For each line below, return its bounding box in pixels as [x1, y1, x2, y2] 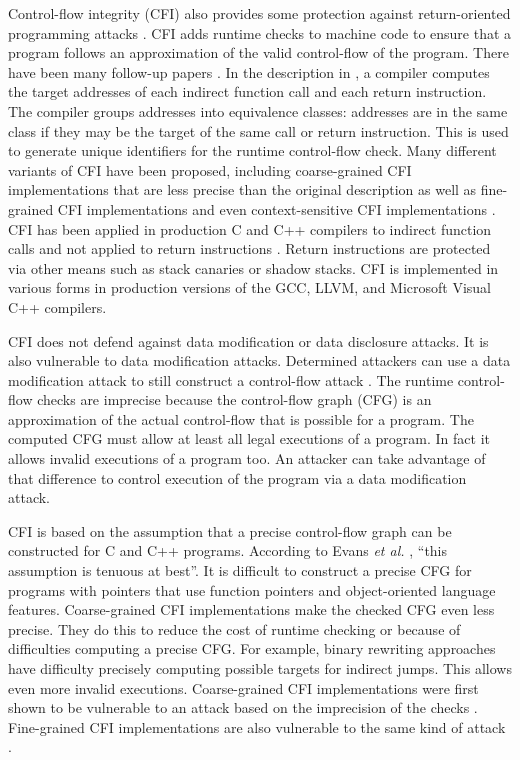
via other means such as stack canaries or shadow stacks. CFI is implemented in [8, 257, 499, 278]
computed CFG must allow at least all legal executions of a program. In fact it [8, 428, 491, 449]
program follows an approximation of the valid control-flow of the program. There [8, 42, 509, 63]
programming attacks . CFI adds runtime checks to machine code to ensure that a [8, 22, 512, 43]
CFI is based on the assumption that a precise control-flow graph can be [8, 520, 452, 541]
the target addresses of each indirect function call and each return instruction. [8, 81, 487, 102]
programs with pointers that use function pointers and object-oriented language [8, 579, 496, 600]
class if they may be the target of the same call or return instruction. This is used [8, 120, 509, 141]
